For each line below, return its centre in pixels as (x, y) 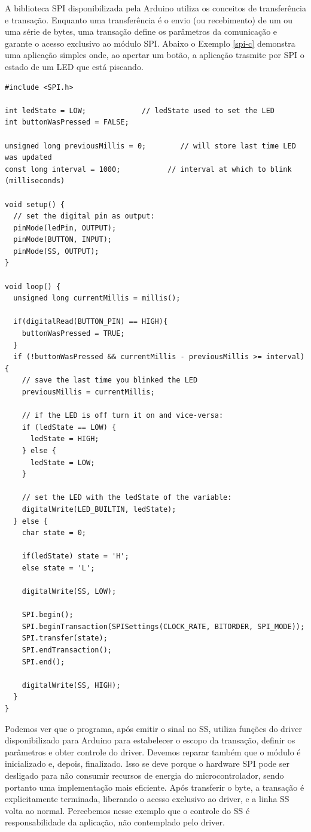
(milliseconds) (35, 181)
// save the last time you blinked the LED (110, 380)
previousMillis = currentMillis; (88, 392)
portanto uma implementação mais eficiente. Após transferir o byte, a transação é (155, 787)
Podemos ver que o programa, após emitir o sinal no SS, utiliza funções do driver (153, 728)
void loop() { (33, 286)
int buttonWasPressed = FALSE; (67, 122)
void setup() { (35, 204)
